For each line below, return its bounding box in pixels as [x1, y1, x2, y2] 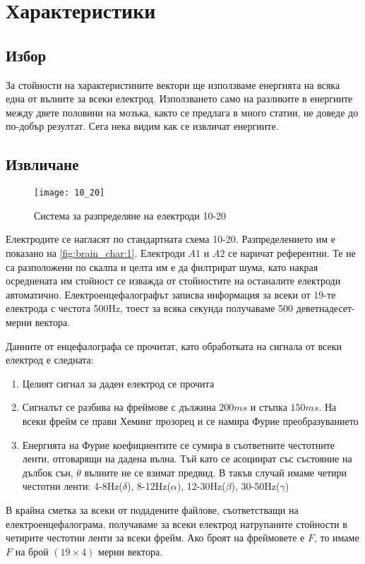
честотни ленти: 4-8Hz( [22, 479, 123, 493]
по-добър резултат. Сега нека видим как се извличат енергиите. [6, 119, 279, 133]
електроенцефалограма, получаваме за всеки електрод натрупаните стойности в [6, 516, 347, 531]
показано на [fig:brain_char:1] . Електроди [6, 246, 185, 260]
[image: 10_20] [34, 188, 105, 198]
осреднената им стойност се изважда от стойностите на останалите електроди [6, 273, 341, 288]
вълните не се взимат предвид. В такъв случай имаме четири [84, 464, 347, 479]
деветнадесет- [296, 301, 355, 316]
